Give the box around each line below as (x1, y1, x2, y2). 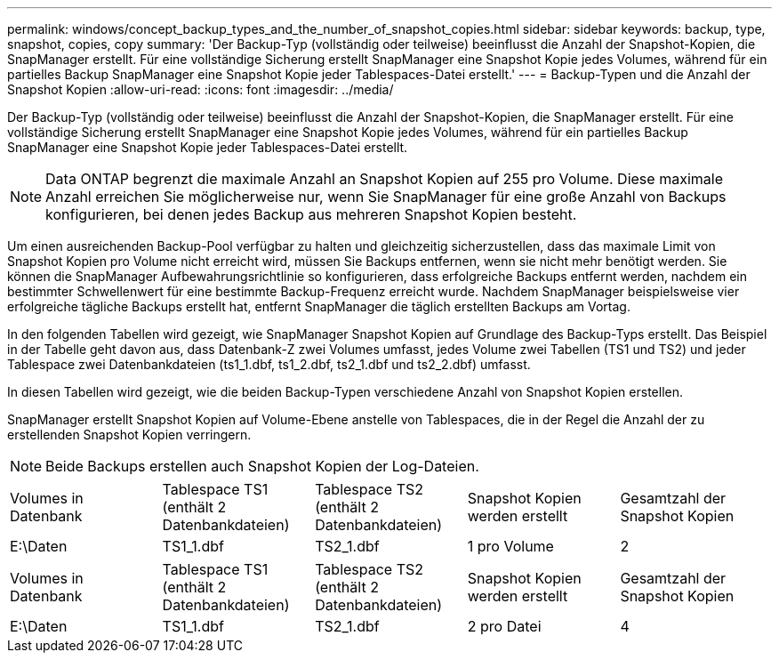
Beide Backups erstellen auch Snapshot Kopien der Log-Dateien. (45, 457, 479, 475)
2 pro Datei (467, 617, 542, 635)
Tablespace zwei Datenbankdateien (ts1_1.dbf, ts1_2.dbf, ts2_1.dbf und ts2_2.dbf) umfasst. (7, 357, 531, 372)
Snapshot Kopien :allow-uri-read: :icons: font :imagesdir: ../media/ (7, 82, 394, 97)
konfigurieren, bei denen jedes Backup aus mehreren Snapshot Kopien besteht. (45, 205, 577, 223)
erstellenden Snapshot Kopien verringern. (7, 427, 252, 442)
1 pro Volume (467, 537, 554, 555)
